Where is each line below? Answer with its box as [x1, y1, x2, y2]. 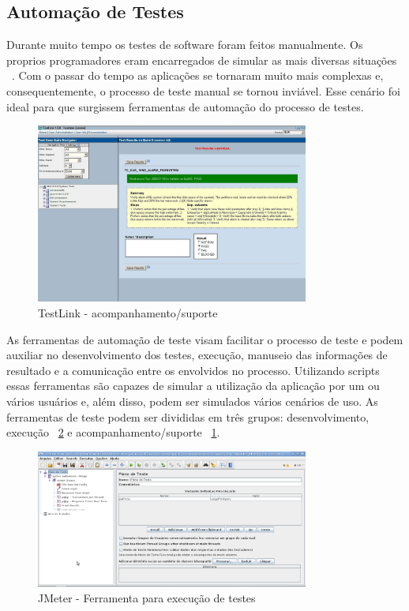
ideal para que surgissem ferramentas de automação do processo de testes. [6, 98, 364, 114]
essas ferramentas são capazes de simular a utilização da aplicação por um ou [6, 377, 380, 394]
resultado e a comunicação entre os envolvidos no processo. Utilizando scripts [6, 362, 380, 378]
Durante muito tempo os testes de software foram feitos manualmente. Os [6, 36, 363, 53]
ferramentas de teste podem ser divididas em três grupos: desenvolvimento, [6, 408, 370, 425]
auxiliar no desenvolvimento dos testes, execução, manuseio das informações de [6, 347, 388, 363]
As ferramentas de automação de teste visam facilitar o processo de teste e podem [6, 331, 403, 347]
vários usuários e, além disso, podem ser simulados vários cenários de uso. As [6, 392, 378, 409]
